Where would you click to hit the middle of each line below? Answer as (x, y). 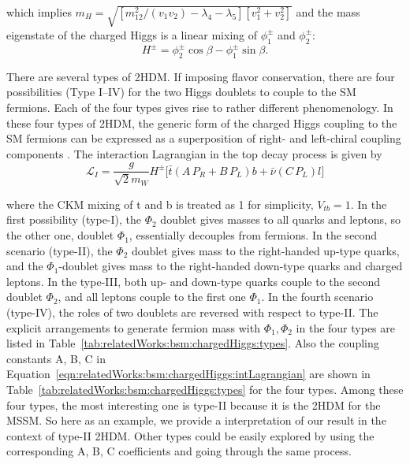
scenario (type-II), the (60, 250)
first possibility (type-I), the (74, 219)
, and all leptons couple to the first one (152, 297)
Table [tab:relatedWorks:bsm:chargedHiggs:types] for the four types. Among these (205, 389)
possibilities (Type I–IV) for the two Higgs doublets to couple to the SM (181, 92)
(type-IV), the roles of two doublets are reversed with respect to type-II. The (192, 312)
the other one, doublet (60, 235)
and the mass (328, 12)
